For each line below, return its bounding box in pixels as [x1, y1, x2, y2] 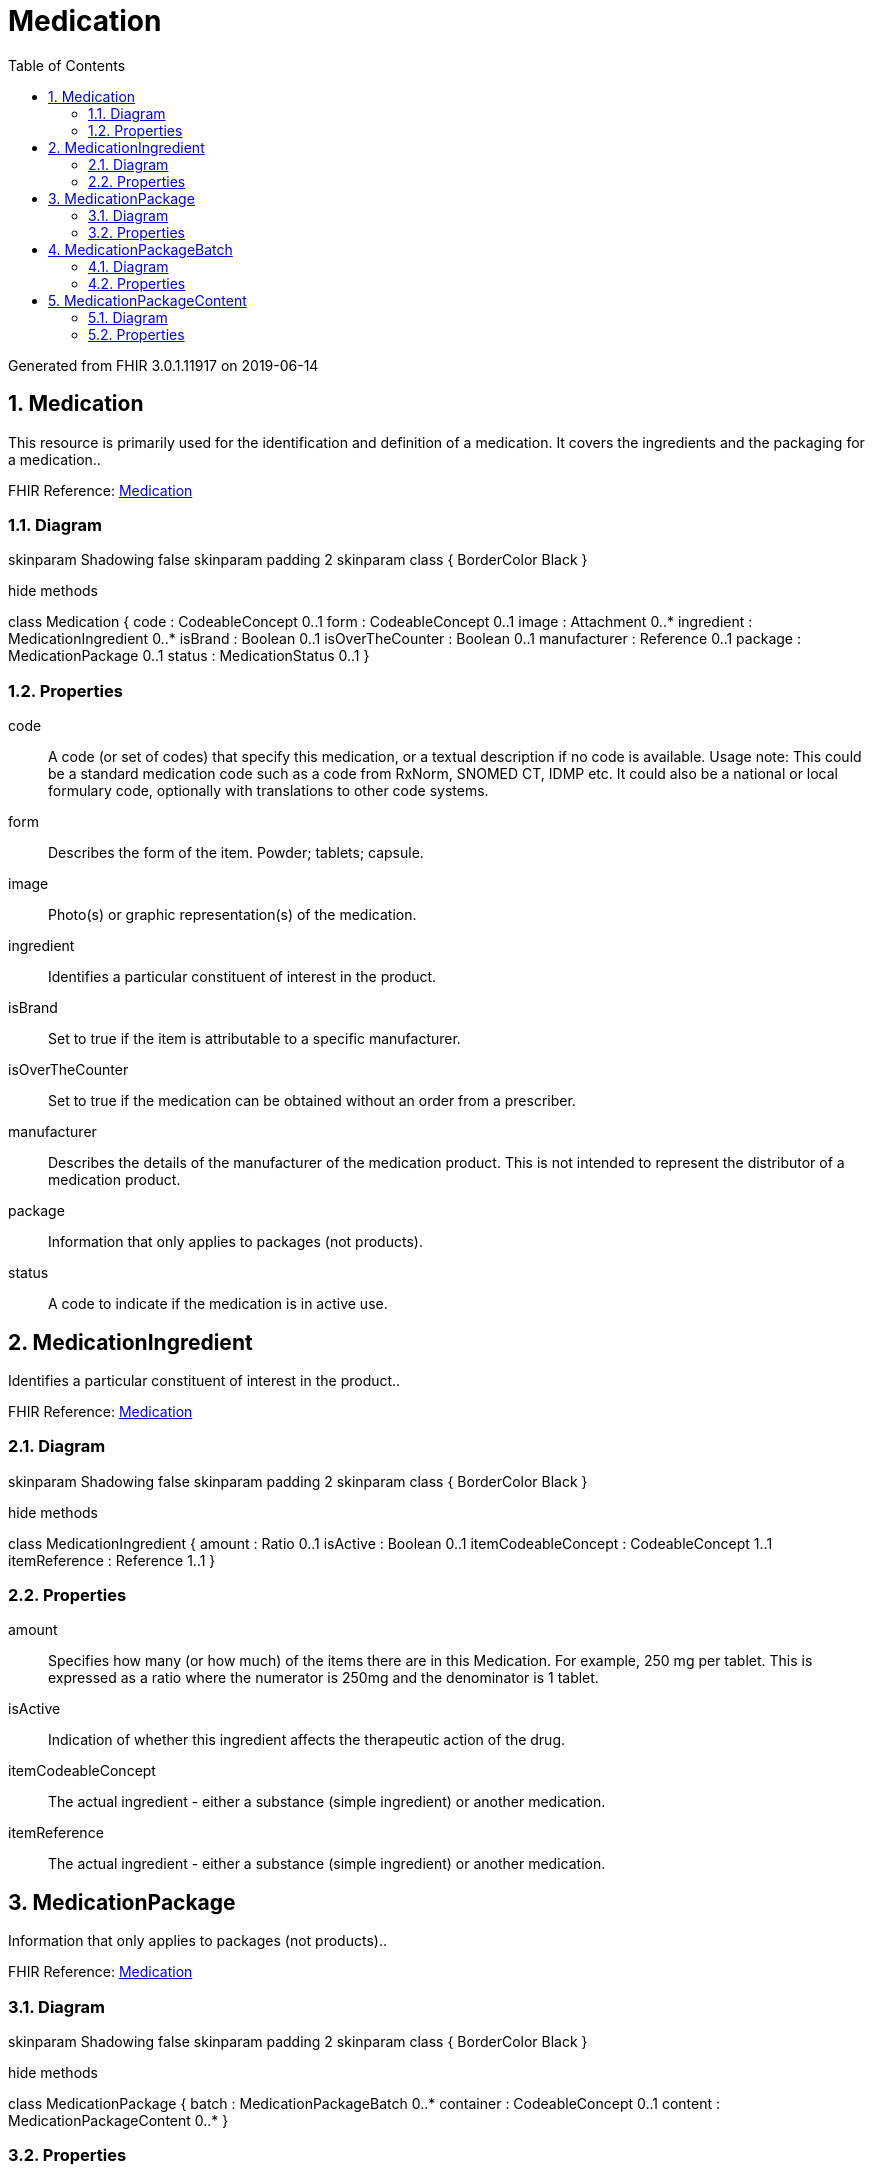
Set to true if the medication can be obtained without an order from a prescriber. [48, 1092, 576, 1110]
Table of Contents [8, 56, 126, 74]
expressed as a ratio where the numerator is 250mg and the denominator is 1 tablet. [48, 1669, 599, 1687]
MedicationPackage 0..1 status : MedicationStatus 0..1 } [8, 647, 370, 665]
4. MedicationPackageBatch [48, 240, 233, 258]
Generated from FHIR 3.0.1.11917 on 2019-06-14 [8, 356, 319, 374]
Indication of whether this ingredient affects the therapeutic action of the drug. [48, 1731, 566, 1749]
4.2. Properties [88, 274, 186, 292]
